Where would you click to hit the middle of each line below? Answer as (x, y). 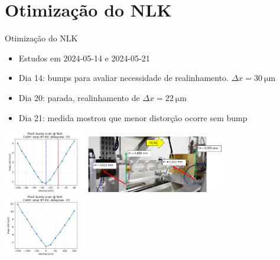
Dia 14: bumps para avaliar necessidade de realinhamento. (124, 78)
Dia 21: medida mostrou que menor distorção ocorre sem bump (133, 117)
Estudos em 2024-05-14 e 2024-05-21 (84, 58)
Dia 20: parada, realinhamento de (79, 97)
